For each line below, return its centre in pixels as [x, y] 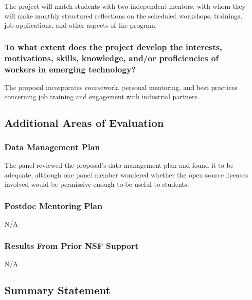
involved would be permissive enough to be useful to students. [97, 184]
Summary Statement [57, 290]
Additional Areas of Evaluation [84, 123]
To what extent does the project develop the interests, [113, 46]
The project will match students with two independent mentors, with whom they [125, 6]
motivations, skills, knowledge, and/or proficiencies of [112, 58]
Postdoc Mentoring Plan [54, 205]
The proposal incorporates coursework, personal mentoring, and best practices [121, 87]
